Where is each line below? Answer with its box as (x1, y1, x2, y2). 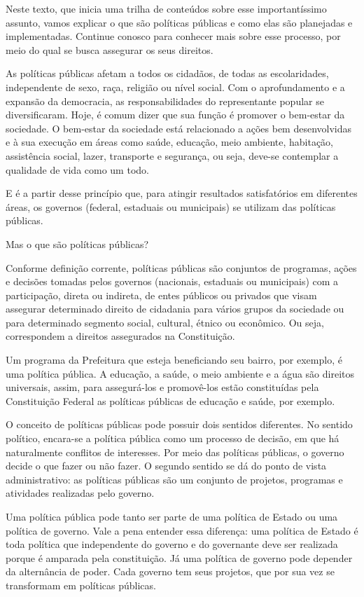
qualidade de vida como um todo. (6, 162, 149, 177)
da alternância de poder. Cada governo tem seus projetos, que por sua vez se (6, 564, 335, 579)
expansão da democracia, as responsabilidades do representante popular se (6, 93, 324, 108)
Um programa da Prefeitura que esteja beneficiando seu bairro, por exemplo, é (6, 352, 342, 367)
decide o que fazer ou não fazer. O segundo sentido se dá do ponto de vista (6, 458, 327, 473)
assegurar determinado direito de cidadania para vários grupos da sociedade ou (6, 301, 344, 316)
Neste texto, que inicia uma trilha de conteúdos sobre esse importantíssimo (6, 1, 327, 15)
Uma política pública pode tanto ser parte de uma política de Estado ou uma (6, 509, 338, 523)
